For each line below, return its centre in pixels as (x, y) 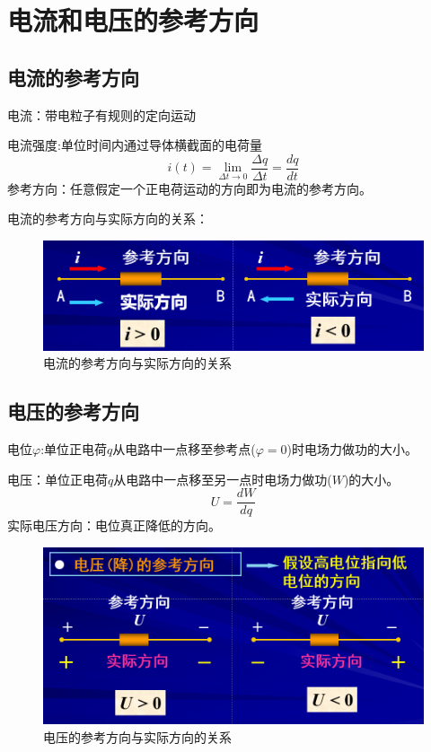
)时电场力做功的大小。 (352, 449)
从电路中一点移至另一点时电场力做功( (223, 479)
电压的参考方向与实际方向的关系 (137, 736)
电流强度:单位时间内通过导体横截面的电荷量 (135, 145)
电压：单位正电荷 (57, 479)
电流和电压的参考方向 (133, 20)
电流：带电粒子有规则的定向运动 (101, 114)
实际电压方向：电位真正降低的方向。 (114, 525)
